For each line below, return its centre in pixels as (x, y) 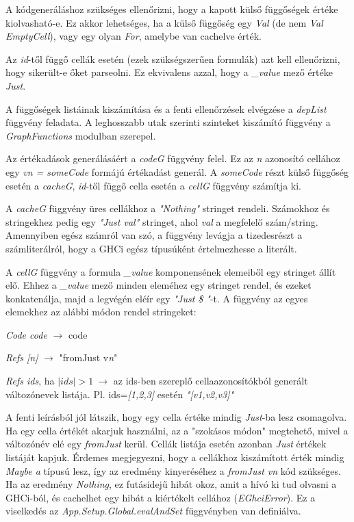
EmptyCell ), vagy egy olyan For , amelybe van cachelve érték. (134, 36)
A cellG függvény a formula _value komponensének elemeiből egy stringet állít (171, 271)
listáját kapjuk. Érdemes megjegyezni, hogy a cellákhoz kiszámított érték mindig (175, 457)
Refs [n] (22, 357)
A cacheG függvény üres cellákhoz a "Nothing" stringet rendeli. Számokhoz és (168, 208)
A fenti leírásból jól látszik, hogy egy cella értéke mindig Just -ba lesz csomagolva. (176, 417)
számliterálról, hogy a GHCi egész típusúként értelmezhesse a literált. (151, 248)
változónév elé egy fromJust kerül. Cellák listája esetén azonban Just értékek (166, 444)
